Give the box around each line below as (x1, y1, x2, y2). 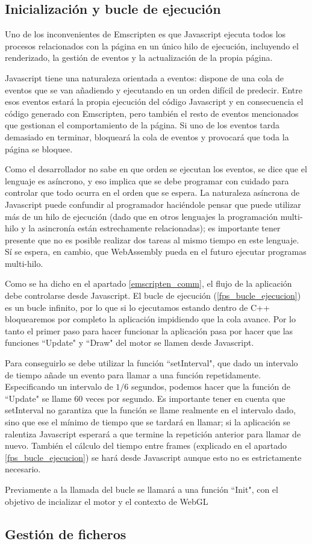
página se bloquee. (5, 142, 73, 155)
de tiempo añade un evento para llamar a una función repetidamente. (5, 368, 261, 381)
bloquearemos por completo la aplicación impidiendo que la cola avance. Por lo (5, 313, 296, 325)
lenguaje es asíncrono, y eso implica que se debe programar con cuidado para (5, 174, 289, 187)
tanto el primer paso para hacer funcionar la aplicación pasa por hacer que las (5, 324, 293, 337)
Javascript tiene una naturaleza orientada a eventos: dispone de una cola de (5, 71, 284, 84)
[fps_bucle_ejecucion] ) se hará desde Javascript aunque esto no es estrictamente (5, 451, 302, 463)
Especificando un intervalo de (5, 380, 113, 393)
